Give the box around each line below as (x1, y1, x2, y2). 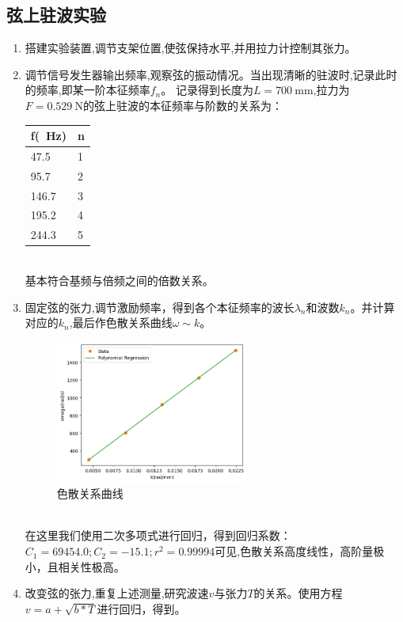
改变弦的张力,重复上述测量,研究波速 (25, 585, 209, 601)
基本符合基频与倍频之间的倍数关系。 (25, 271, 214, 288)
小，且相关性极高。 (25, 558, 125, 575)
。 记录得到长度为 (161, 82, 253, 98)
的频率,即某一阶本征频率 (25, 82, 150, 98)
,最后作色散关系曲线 (69, 314, 173, 331)
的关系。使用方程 (253, 585, 343, 601)
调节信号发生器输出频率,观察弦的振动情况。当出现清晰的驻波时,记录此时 (25, 66, 397, 82)
